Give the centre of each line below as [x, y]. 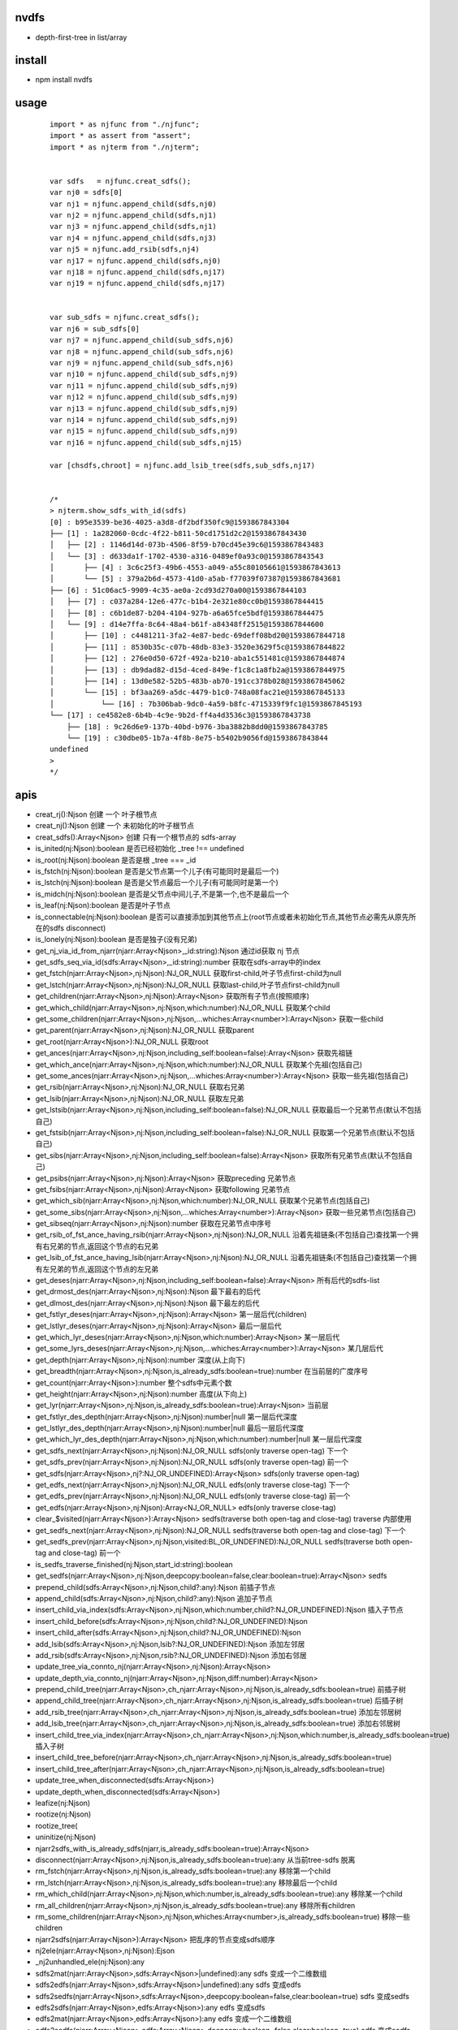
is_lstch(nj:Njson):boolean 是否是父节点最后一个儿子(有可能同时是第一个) [157, 883]
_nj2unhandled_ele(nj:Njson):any [90, 1962]
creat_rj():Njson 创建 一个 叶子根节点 [96, 814]
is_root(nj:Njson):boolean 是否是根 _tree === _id [116, 860]
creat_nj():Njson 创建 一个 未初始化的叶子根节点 [115, 826]
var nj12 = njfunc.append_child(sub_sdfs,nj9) [144, 397]
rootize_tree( [56, 1825]
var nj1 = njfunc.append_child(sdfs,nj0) [133, 204]
